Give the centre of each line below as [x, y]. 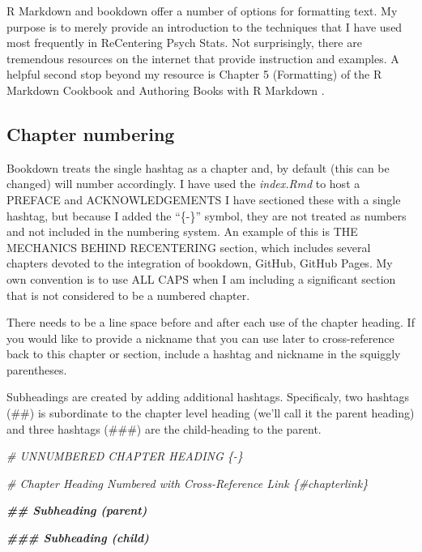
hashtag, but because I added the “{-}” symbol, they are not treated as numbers [207, 215]
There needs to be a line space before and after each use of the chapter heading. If [211, 322]
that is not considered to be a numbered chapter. [128, 295]
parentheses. [37, 369]
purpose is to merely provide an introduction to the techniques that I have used [205, 26]
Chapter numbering [91, 133]
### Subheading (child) [78, 538]
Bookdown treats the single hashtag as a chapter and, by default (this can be [198, 167]
